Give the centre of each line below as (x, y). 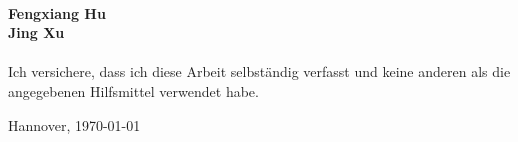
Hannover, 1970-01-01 (74, 124)
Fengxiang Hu (57, 12)
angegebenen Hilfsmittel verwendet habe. (133, 90)
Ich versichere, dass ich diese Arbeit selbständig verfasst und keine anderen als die (259, 71)
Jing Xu (36, 32)
